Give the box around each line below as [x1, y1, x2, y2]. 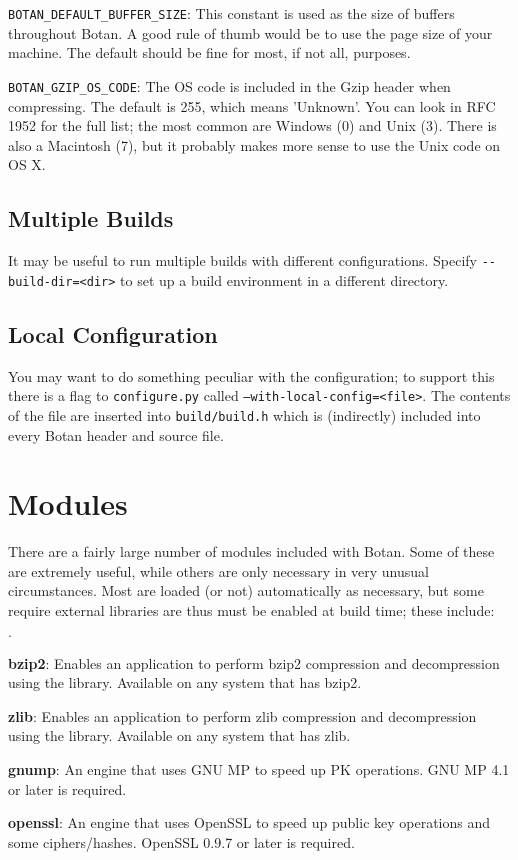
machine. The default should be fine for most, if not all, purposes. [8, 42, 411, 63]
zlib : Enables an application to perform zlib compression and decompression [8, 705, 477, 726]
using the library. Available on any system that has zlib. [8, 725, 351, 746]
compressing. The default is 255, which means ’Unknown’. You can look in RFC [8, 95, 496, 116]
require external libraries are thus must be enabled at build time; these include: [8, 600, 495, 620]
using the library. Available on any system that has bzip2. [8, 672, 362, 693]
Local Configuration [8, 318, 218, 349]
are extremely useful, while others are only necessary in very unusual [8, 560, 429, 581]
